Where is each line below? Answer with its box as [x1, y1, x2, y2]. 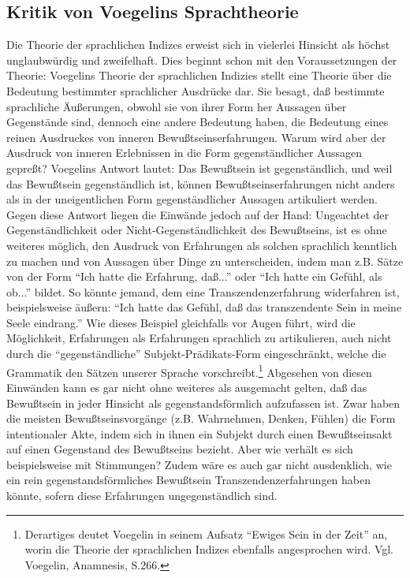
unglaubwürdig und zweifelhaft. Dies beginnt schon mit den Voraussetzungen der [6, 51, 397, 68]
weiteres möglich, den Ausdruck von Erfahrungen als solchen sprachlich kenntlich [6, 237, 397, 253]
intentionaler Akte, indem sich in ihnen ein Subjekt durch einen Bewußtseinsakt [6, 425, 393, 442]
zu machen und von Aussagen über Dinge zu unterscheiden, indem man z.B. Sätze [6, 252, 404, 269]
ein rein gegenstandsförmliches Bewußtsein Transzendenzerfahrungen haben [6, 472, 371, 488]
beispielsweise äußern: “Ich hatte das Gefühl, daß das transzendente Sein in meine [6, 299, 402, 315]
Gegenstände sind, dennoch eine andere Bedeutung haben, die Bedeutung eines [6, 114, 389, 130]
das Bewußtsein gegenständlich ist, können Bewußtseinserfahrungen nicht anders [6, 175, 395, 192]
